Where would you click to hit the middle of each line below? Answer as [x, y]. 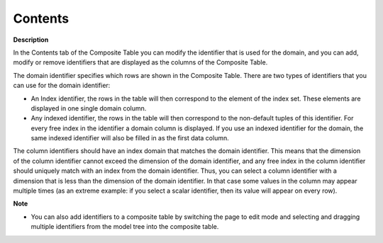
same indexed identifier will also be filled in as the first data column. [130, 138]
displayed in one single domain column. [89, 108]
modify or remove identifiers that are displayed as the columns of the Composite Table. [140, 62]
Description [31, 40]
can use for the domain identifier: [62, 86]
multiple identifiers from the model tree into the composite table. [125, 227]
